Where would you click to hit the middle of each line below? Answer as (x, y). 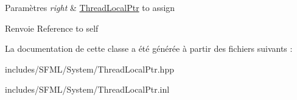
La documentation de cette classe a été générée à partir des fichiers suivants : (149, 48)
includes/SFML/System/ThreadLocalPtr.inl (87, 89)
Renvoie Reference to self (52, 28)
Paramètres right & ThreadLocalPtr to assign (90, 7)
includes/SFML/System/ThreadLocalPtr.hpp (89, 69)
